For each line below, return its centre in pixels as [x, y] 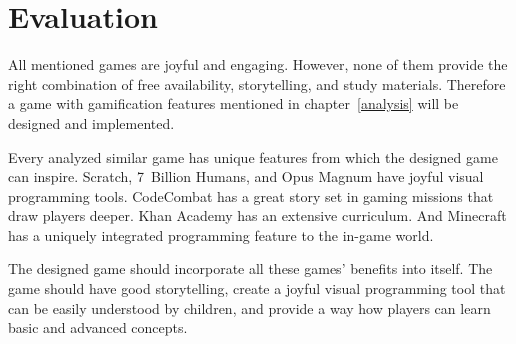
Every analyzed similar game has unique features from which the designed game [253, 156]
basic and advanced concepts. [98, 327]
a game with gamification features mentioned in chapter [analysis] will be [233, 103]
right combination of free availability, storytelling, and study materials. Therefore [257, 83]
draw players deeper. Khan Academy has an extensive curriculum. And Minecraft [257, 215]
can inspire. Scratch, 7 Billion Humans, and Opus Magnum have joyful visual [246, 176]
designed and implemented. [91, 122]
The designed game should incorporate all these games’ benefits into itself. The [250, 268]
